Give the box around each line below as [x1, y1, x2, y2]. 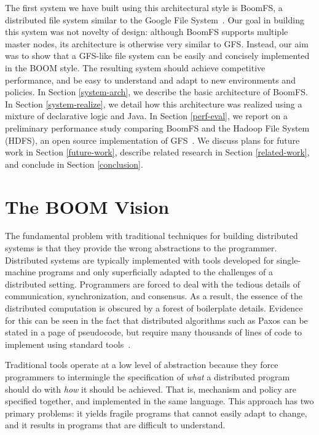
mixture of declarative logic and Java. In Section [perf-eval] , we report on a [5, 109, 288, 122]
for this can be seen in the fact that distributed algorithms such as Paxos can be [5, 313, 308, 326]
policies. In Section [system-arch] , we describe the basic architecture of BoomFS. [5, 85, 308, 98]
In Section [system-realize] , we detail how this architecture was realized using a [5, 97, 302, 110]
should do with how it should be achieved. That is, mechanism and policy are [5, 382, 296, 395]
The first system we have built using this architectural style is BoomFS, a [5, 1, 283, 14]
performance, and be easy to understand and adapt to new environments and [5, 73, 296, 86]
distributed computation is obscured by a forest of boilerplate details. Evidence [5, 302, 303, 314]
